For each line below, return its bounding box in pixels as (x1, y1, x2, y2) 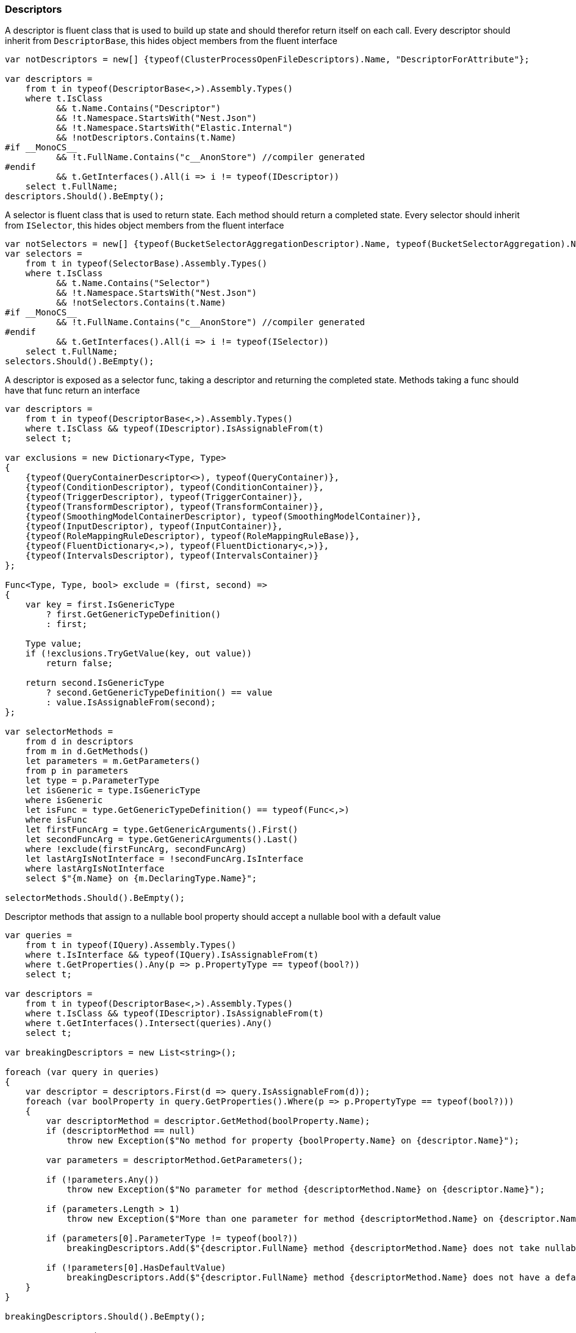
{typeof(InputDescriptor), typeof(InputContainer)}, (25, 521, 283, 532)
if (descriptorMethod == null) (46, 1126, 195, 1136)
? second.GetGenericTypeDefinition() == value (46, 688, 273, 698)
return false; (46, 658, 113, 669)
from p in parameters (25, 766, 129, 776)
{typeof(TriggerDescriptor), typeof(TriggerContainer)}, (25, 492, 303, 502)
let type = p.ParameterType (25, 776, 159, 786)
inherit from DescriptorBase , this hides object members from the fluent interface (5, 35, 337, 46)
